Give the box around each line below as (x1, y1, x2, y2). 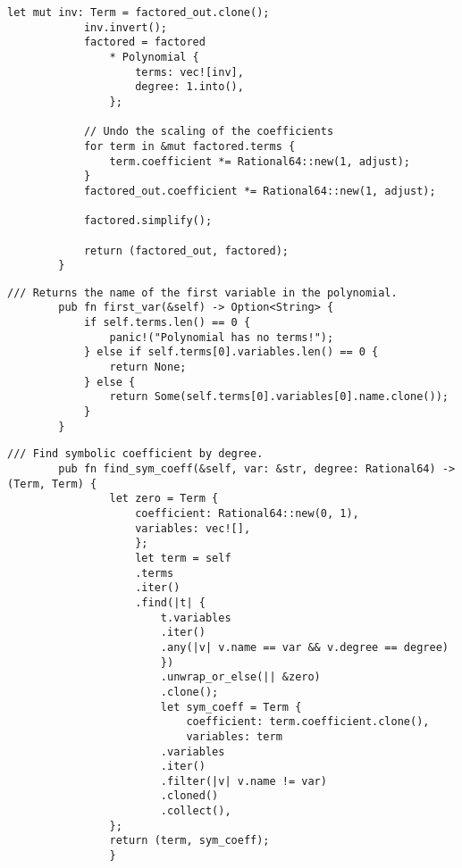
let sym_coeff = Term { (160, 700, 302, 714)
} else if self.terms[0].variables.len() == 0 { (83, 346, 379, 359)
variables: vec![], (135, 522, 251, 535)
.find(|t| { (135, 596, 206, 609)
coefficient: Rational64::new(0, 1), (135, 507, 359, 520)
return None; (109, 361, 187, 374)
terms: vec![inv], (135, 65, 244, 79)
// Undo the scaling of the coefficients (83, 125, 334, 138)
